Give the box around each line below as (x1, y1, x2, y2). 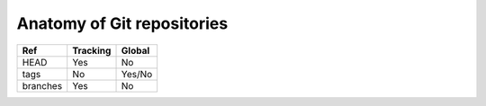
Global (121, 44, 150, 57)
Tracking (72, 44, 112, 57)
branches (22, 79, 63, 92)
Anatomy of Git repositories (16, 13, 229, 33)
